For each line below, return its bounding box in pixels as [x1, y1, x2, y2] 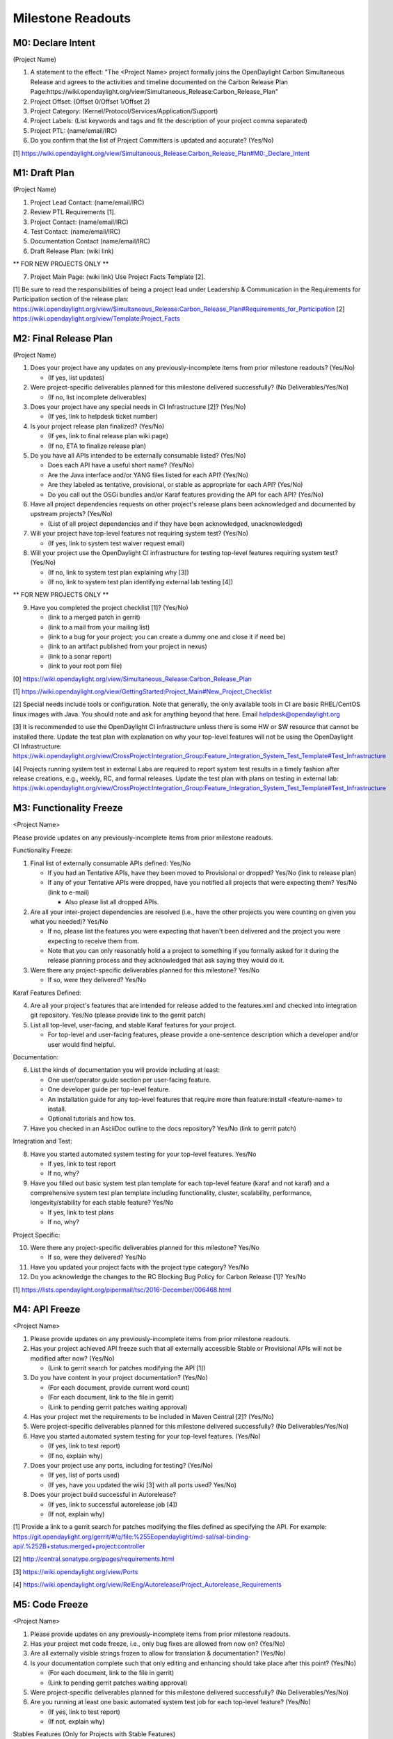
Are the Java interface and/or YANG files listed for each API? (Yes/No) [47, 470, 249, 479]
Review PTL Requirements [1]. [30, 208, 116, 216]
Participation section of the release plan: [13, 295, 129, 303]
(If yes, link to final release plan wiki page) [47, 432, 168, 440]
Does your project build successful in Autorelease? [30, 1491, 177, 1499]
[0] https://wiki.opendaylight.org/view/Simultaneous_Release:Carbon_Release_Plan [13, 675, 252, 683]
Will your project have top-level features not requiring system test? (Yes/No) [30, 529, 249, 538]
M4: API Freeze [13, 1304, 81, 1315]
